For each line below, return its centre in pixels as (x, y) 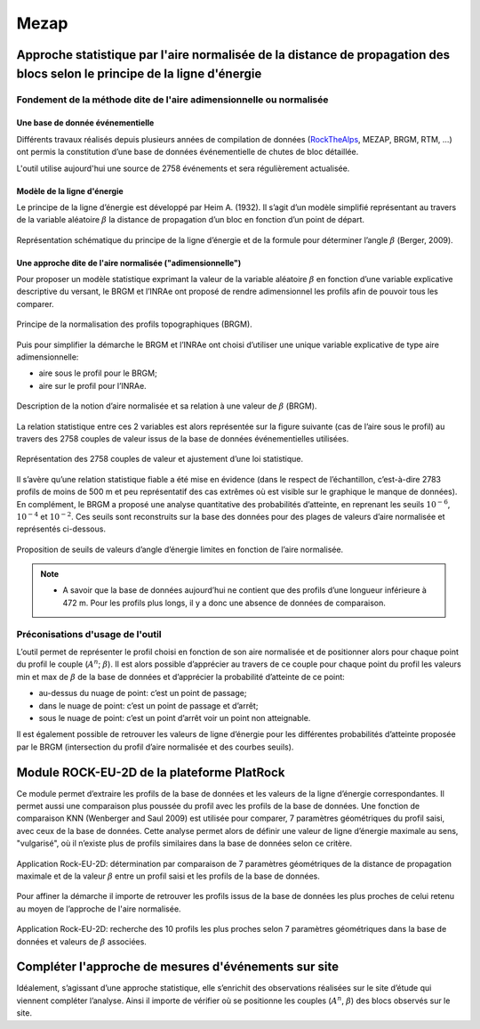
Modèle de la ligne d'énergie (70, 190)
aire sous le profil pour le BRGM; (98, 373)
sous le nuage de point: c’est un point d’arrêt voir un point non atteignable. (175, 717)
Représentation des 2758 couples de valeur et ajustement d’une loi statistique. (160, 459)
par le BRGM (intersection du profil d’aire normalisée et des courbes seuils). (155, 747)
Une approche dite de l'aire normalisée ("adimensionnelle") (129, 263)
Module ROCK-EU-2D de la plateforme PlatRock (151, 772)
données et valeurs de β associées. (81, 941)
